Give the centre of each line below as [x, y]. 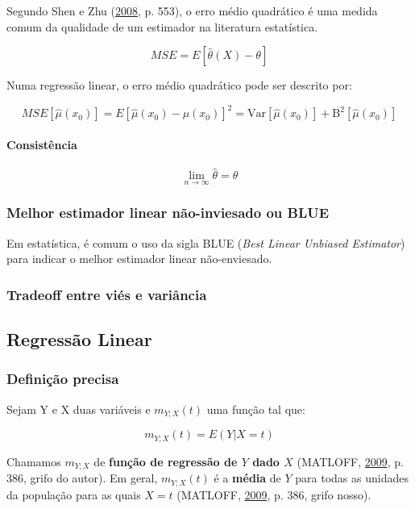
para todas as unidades [352, 478]
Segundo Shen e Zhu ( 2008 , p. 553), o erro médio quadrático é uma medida [192, 10]
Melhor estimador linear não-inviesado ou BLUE [168, 213]
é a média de [247, 478]
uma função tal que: [256, 409]
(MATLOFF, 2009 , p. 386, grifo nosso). [274, 494]
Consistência [42, 144]
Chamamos [34, 461]
